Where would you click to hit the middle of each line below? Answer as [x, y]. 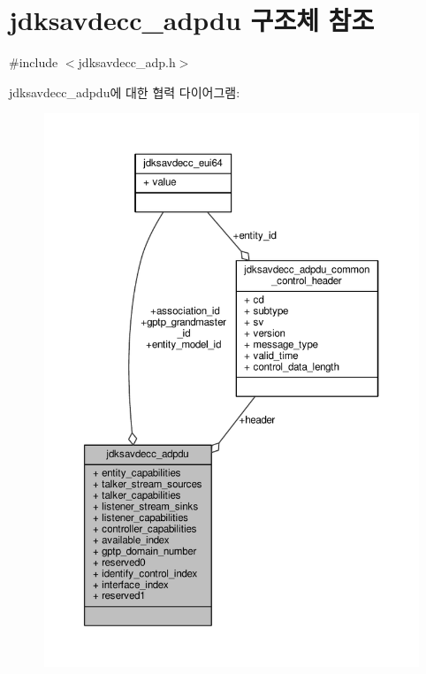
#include [34, 62]
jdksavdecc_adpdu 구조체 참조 [192, 20]
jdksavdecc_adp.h [127, 62]
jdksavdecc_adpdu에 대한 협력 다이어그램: [125, 92]
